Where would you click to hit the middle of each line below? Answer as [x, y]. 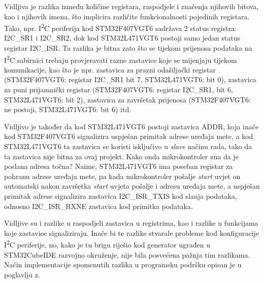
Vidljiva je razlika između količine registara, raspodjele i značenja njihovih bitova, [131, 6]
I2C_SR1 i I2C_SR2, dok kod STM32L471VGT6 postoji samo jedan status [122, 38]
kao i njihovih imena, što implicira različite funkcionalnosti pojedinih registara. [127, 16]
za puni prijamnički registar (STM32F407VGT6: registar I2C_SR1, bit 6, [119, 90]
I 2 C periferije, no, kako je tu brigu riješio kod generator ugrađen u [107, 244]
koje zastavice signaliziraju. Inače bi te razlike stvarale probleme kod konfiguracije [132, 233]
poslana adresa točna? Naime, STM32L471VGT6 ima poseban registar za [119, 166]
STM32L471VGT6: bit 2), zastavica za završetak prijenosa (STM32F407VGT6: [127, 99]
